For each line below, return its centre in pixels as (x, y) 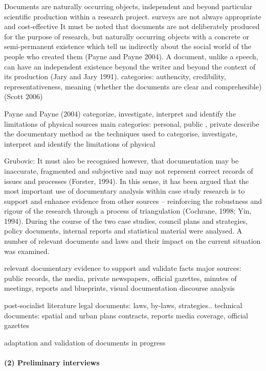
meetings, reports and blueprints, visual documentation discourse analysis (120, 288)
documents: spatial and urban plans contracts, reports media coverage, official (126, 315)
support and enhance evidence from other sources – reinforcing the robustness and (133, 201)
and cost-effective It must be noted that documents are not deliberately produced (132, 26)
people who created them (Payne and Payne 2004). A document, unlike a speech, (131, 56)
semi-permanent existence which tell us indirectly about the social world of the (128, 46)
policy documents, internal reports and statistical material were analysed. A (123, 231)
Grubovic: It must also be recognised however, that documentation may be (121, 161)
